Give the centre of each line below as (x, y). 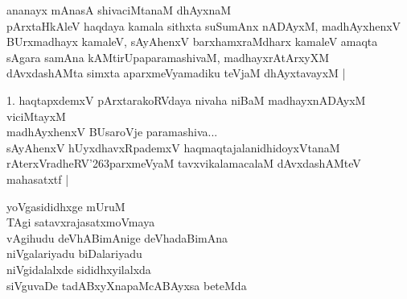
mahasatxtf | (38, 179)
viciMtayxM (36, 116)
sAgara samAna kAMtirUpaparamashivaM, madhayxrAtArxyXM (168, 57)
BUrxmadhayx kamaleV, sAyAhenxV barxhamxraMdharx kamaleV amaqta (192, 42)
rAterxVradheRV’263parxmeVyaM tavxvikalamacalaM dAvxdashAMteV (184, 163)
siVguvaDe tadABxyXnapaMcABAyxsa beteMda (127, 285)
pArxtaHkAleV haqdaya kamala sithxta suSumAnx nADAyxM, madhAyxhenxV (204, 25)
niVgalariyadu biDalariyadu (74, 253)
